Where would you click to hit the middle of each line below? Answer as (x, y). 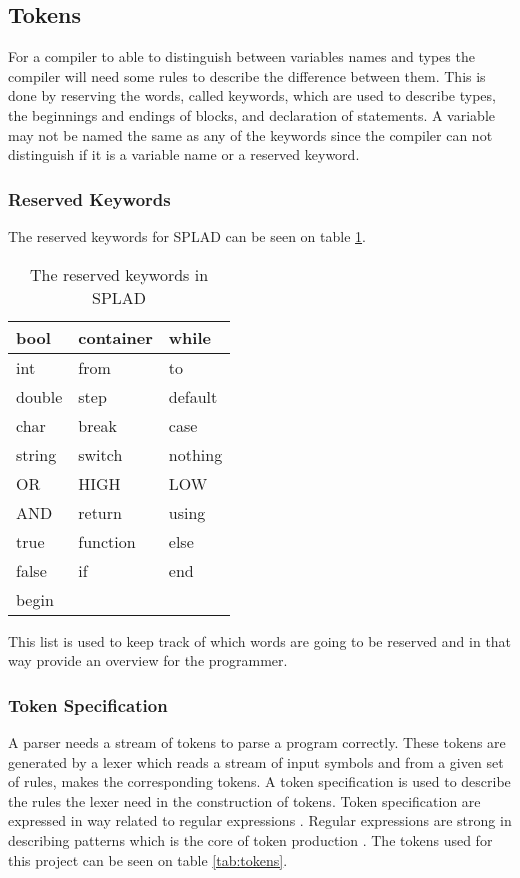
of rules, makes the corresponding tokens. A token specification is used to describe (259, 781)
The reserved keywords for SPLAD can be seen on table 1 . (187, 235)
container (115, 337)
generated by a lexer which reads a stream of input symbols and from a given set (256, 761)
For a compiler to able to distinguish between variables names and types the (241, 56)
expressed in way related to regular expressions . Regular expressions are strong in (260, 820)
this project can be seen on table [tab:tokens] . (148, 859)
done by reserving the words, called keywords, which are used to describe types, (252, 95)
